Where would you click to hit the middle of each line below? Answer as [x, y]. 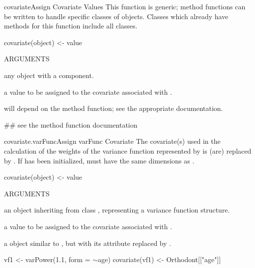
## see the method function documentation [71, 124]
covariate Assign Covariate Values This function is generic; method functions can [125, 6]
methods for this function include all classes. [71, 26]
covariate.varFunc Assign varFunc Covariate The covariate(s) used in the [112, 141]
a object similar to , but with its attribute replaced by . [88, 243]
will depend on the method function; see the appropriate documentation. [113, 108]
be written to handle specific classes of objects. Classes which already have [116, 16]
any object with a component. [49, 75]
